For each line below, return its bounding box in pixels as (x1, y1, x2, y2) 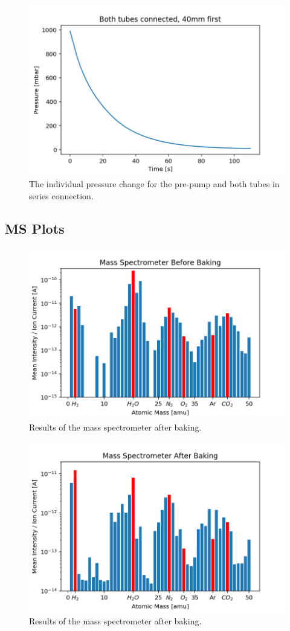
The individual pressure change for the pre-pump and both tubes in (29, 178, 280, 190)
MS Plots (5, 219, 65, 237)
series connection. (29, 189, 94, 202)
